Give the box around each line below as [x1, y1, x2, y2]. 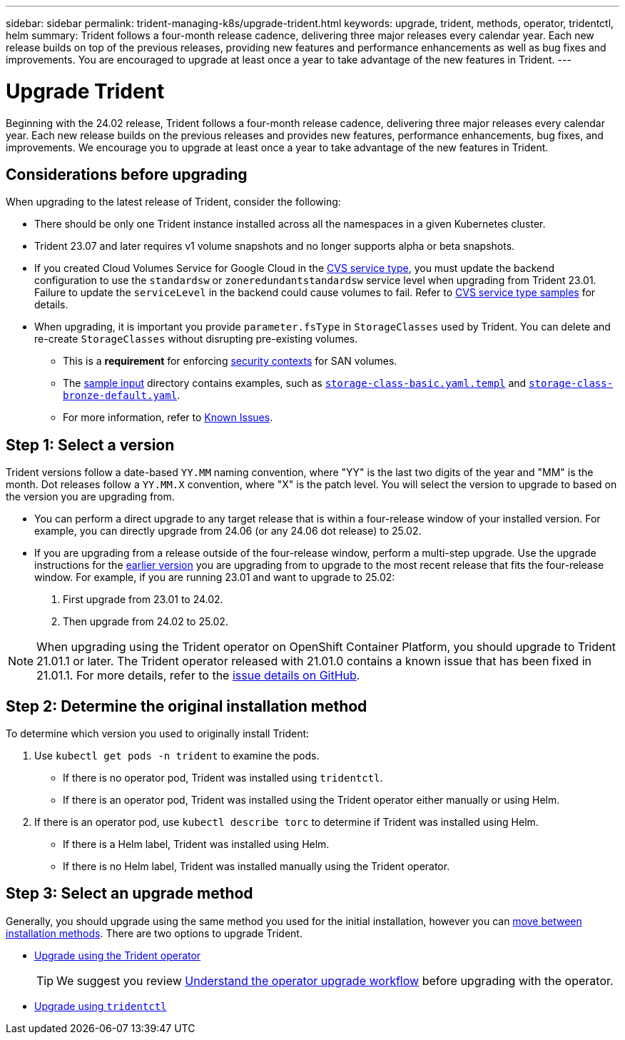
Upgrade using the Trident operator [34, 949, 201, 961]
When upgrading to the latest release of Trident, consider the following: [6, 196, 341, 208]
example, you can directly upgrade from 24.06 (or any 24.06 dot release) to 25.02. [34, 525, 422, 537]
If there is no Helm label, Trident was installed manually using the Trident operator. [63, 860, 450, 873]
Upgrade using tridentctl [34, 999, 167, 1012]
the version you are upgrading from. [6, 490, 175, 503]
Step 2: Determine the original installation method [6, 697, 367, 715]
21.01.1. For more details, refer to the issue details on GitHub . [36, 668, 360, 683]
